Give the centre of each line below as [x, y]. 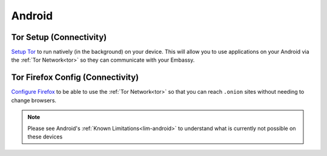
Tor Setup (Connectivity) [59, 37]
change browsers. [34, 100]
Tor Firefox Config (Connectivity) [75, 78]
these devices [45, 137]
